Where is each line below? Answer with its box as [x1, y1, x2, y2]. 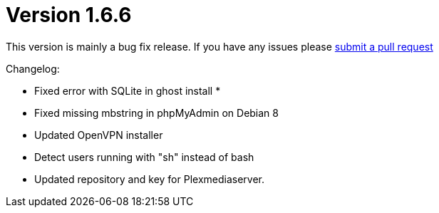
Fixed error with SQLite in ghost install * [34, 84, 221, 97]
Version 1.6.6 [6, 3, 132, 27]
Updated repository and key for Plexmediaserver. [34, 172, 264, 185]
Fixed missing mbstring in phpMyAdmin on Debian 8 [34, 106, 279, 119]
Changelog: [6, 62, 60, 75]
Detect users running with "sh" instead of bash [34, 150, 254, 163]
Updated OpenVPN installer [34, 128, 163, 141]
